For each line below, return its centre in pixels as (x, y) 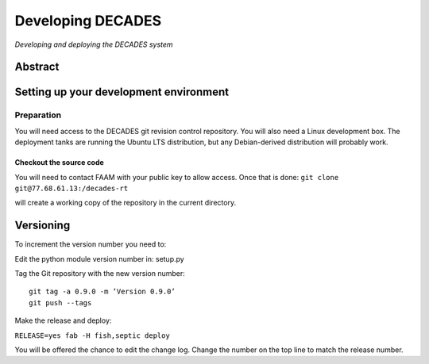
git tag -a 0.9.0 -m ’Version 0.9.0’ (102, 292)
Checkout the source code (60, 163)
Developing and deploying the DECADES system (94, 44)
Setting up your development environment (122, 92)
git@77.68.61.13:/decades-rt (71, 188)
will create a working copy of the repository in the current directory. (126, 203)
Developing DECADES (88, 21)
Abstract (37, 67)
